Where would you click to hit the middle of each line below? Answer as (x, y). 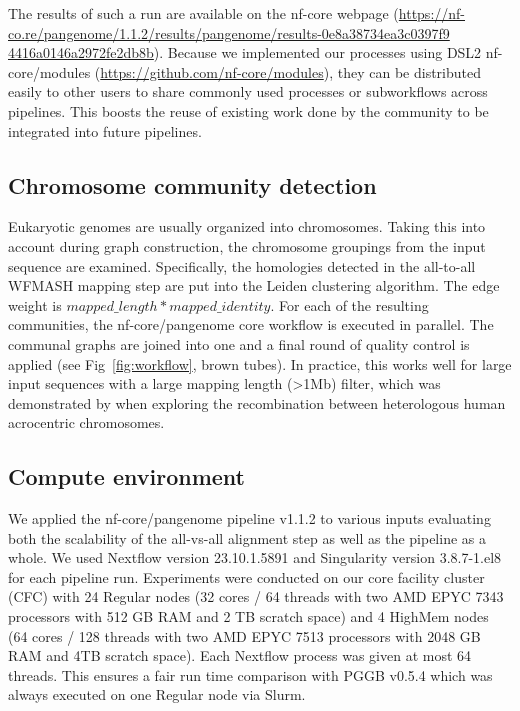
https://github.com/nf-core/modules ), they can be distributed (290, 71)
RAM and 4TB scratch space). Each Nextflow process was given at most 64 (240, 655)
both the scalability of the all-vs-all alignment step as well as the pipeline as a (247, 537)
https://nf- (432, 13)
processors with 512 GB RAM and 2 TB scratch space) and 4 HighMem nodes (248, 616)
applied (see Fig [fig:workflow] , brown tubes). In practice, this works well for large (260, 363)
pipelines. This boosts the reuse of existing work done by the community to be (248, 110)
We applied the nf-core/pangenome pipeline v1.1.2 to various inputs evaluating (249, 518)
